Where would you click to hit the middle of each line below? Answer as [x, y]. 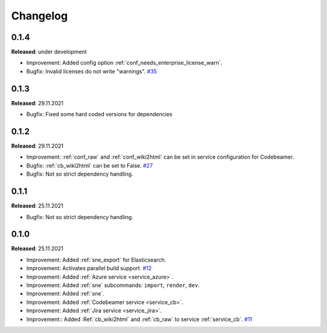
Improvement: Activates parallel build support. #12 [89, 268]
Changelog [39, 16]
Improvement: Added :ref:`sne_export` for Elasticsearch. [96, 260]
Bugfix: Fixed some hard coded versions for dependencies [99, 114]
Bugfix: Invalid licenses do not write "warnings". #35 [92, 71]
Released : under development [49, 52]
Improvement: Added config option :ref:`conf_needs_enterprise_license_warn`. [124, 63]
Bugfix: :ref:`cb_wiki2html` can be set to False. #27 [90, 165]
